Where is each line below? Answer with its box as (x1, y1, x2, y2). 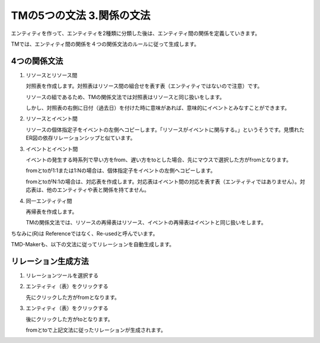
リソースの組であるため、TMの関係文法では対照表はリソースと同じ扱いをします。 (25, 93, 225, 100)
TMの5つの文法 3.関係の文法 (11, 9, 151, 22)
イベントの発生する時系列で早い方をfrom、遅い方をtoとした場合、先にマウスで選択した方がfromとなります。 (25, 156, 292, 163)
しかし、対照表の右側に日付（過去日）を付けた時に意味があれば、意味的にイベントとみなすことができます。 (25, 104, 290, 112)
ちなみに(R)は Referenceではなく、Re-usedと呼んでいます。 (11, 230, 158, 237)
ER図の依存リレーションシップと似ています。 (25, 134, 136, 142)
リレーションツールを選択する (25, 272, 99, 279)
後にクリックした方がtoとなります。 (25, 315, 114, 323)
